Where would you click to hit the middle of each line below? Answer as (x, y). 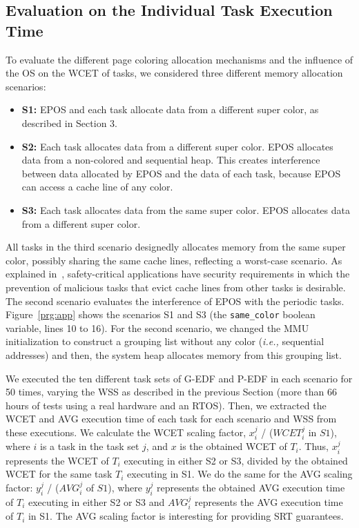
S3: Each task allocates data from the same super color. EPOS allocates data (186, 209)
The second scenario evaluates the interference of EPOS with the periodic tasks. (175, 301)
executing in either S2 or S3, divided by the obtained (236, 460)
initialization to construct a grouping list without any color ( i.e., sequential (165, 341)
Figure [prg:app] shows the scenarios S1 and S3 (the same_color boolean (161, 314)
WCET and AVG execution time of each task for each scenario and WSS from (171, 419)
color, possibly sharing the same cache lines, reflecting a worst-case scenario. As (174, 260)
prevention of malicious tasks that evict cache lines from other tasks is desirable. (176, 287)
